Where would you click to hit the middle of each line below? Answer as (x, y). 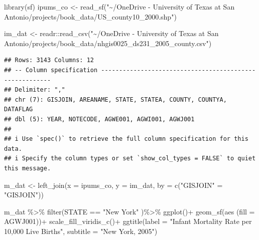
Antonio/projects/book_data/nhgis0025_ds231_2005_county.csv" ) (108, 43)
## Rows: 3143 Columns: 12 (49, 60)
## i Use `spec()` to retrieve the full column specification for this (126, 139)
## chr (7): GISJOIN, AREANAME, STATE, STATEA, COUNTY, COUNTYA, (115, 99)
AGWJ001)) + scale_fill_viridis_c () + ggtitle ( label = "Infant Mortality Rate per (128, 221)
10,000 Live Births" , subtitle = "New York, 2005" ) (81, 231)
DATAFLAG (19, 109)
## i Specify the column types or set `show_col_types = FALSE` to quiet (130, 159)
